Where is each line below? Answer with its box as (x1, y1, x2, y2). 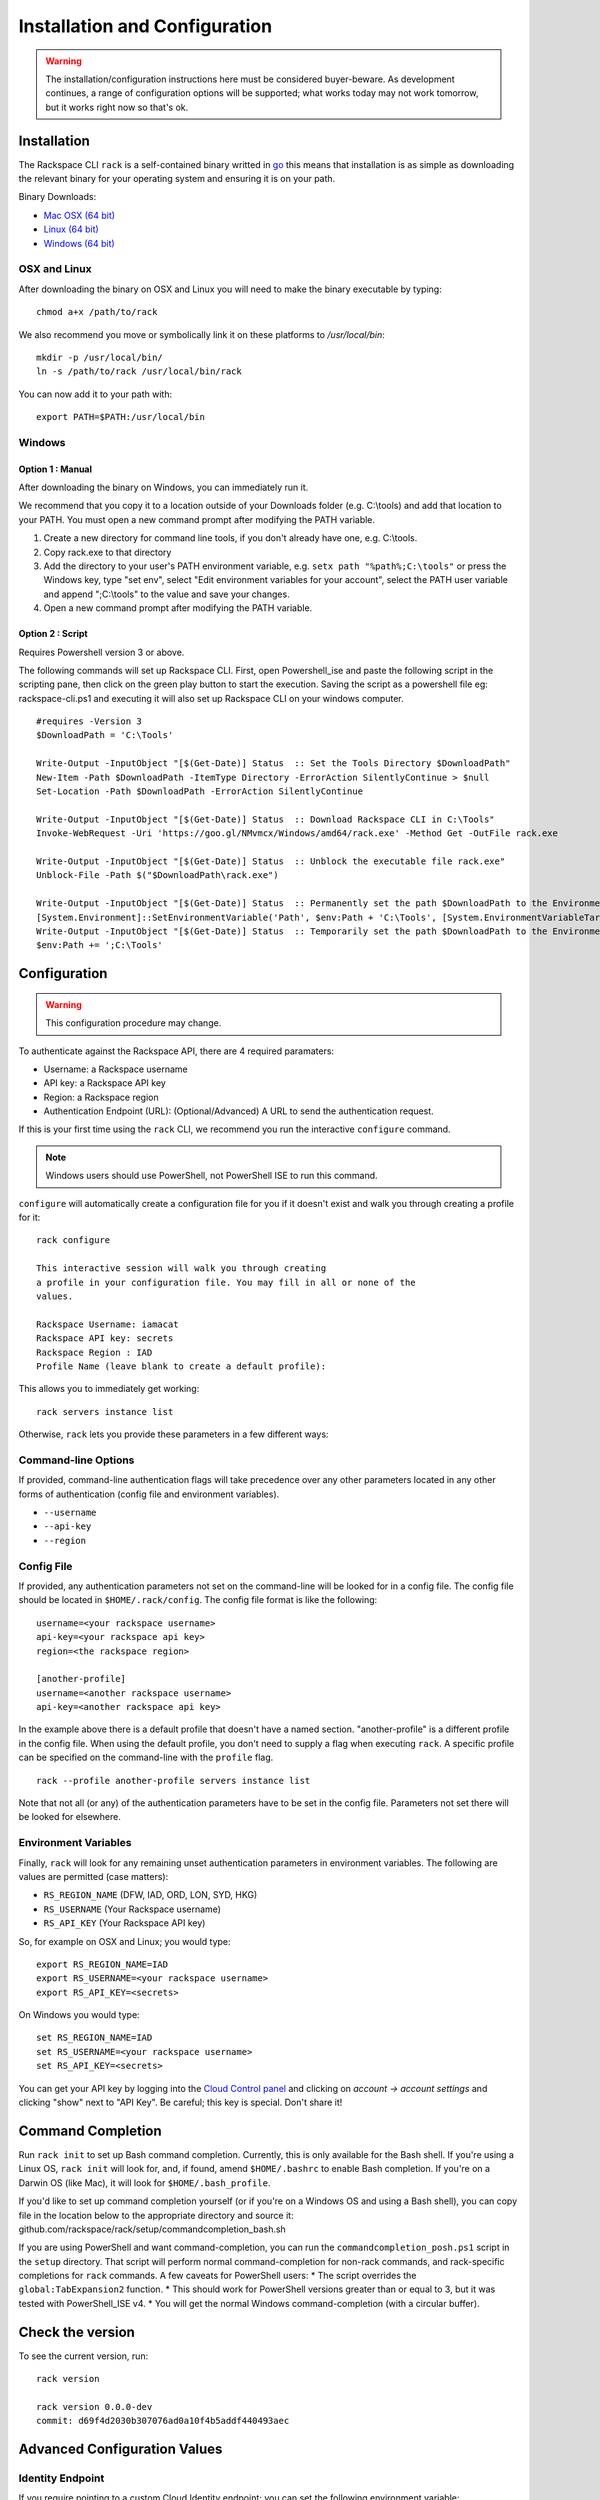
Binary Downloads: (18, 191, 97, 203)
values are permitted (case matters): (18, 1870, 169, 1882)
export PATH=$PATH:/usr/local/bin (36, 411, 205, 423)
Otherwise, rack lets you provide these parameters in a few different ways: (18, 1428, 329, 1440)
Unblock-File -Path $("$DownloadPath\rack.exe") (36, 870, 279, 881)
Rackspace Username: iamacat (36, 1318, 179, 1330)
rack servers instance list (36, 1406, 174, 1417)
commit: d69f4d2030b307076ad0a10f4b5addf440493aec (36, 2415, 290, 2427)
